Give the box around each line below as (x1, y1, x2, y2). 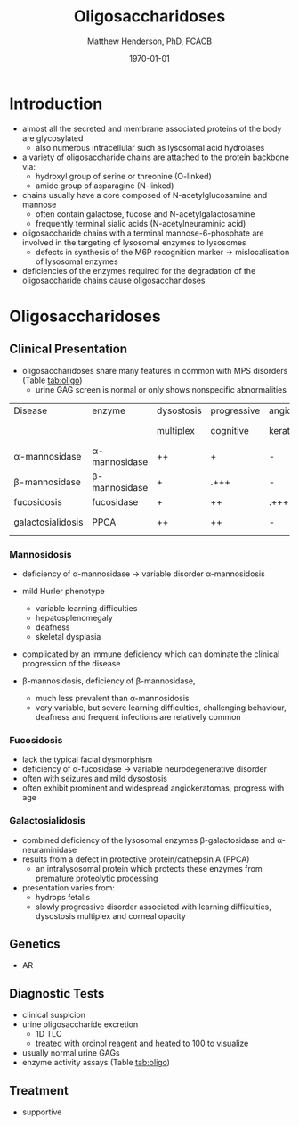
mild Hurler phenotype (21, 585, 105, 596)
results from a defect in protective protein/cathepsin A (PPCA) (21, 854, 250, 865)
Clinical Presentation (9, 342, 127, 357)
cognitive (210, 424, 249, 436)
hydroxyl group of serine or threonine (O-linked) (35, 170, 212, 181)
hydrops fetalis (35, 891, 91, 902)
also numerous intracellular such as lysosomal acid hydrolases (35, 142, 265, 153)
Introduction (9, 94, 103, 113)
